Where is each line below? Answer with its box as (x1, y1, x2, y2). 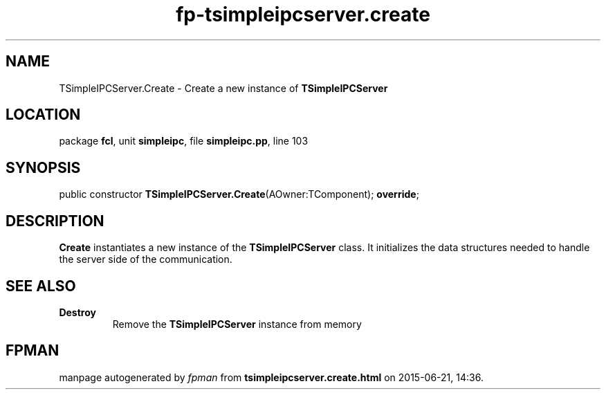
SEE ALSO (6, 277, 76, 295)
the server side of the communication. (59, 253, 232, 266)
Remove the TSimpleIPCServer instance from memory (112, 318, 362, 330)
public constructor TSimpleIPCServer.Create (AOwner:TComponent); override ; (59, 188, 419, 201)
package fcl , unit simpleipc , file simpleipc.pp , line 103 (59, 135, 309, 147)
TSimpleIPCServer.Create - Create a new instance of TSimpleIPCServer (59, 82, 388, 94)
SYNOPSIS (6, 158, 81, 176)
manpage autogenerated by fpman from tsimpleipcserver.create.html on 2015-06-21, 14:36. (59, 371, 484, 383)
